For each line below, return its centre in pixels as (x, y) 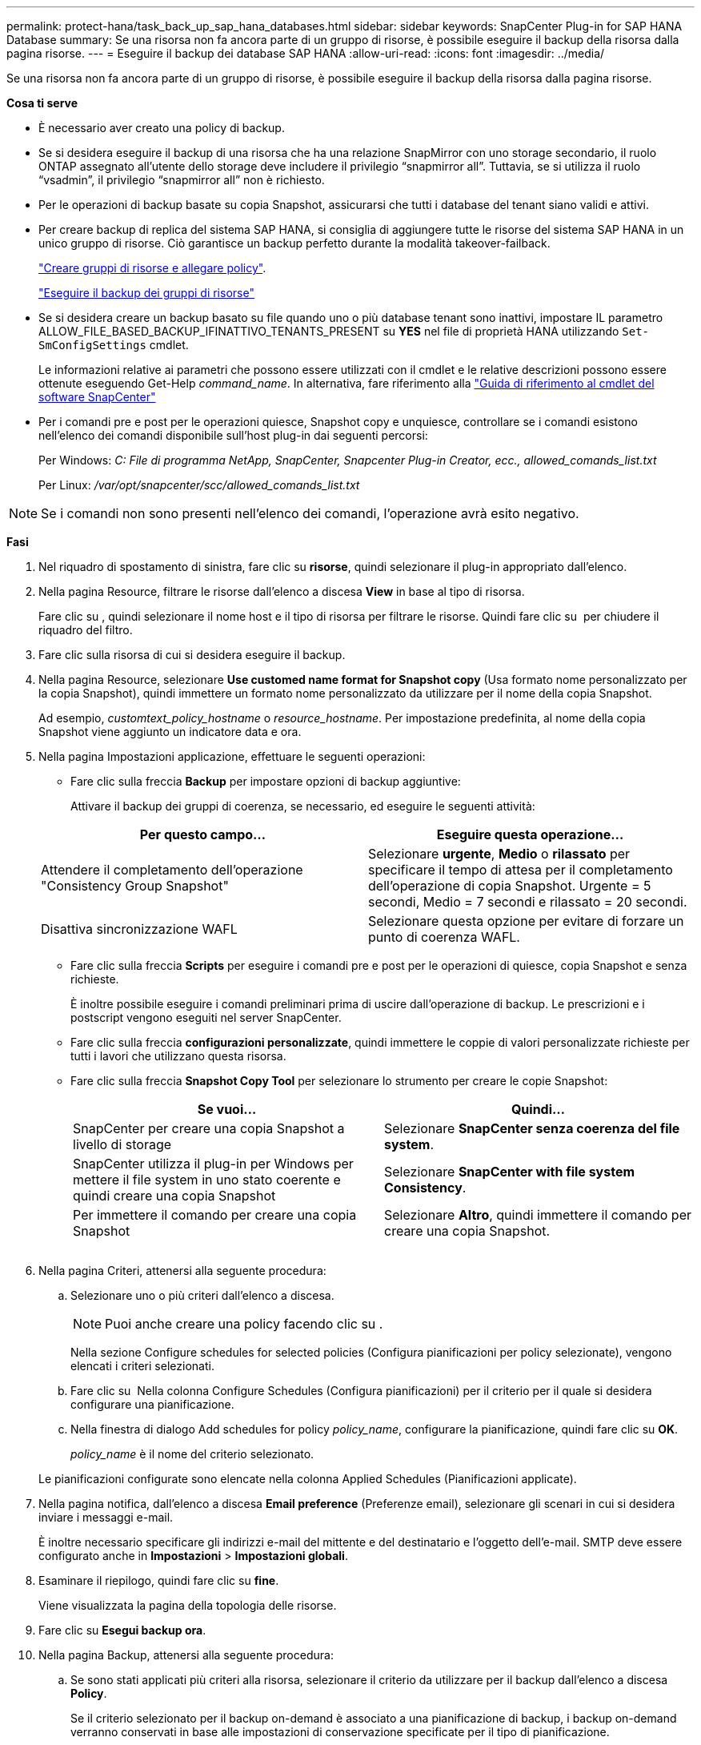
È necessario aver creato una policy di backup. (162, 128)
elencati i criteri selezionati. (142, 1366)
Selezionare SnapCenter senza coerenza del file (532, 1128)
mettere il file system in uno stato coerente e (207, 1180)
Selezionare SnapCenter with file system (510, 1172)
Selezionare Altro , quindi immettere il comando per (538, 1215)
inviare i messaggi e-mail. (106, 1517)
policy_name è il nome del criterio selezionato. (192, 1454)
